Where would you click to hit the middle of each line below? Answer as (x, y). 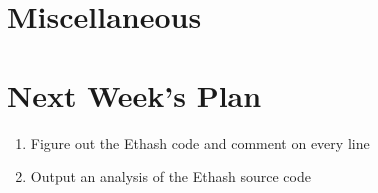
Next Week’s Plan (134, 94)
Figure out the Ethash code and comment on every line (200, 142)
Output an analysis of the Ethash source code (170, 176)
